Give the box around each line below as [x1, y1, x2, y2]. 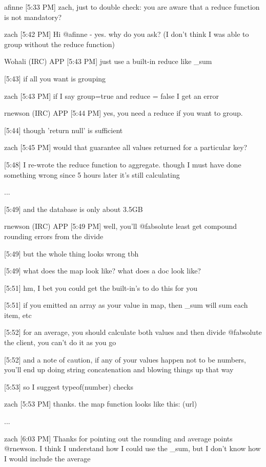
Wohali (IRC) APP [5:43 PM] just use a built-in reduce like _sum [4, 56, 212, 67]
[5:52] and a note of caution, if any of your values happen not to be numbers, [4, 354, 246, 365]
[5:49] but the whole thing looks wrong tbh [4, 248, 139, 259]
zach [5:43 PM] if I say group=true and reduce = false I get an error [4, 90, 219, 101]
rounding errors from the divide [4, 230, 104, 241]
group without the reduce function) [4, 38, 115, 49]
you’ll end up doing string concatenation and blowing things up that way [4, 364, 234, 375]
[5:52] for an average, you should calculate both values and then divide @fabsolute [4, 327, 262, 337]
